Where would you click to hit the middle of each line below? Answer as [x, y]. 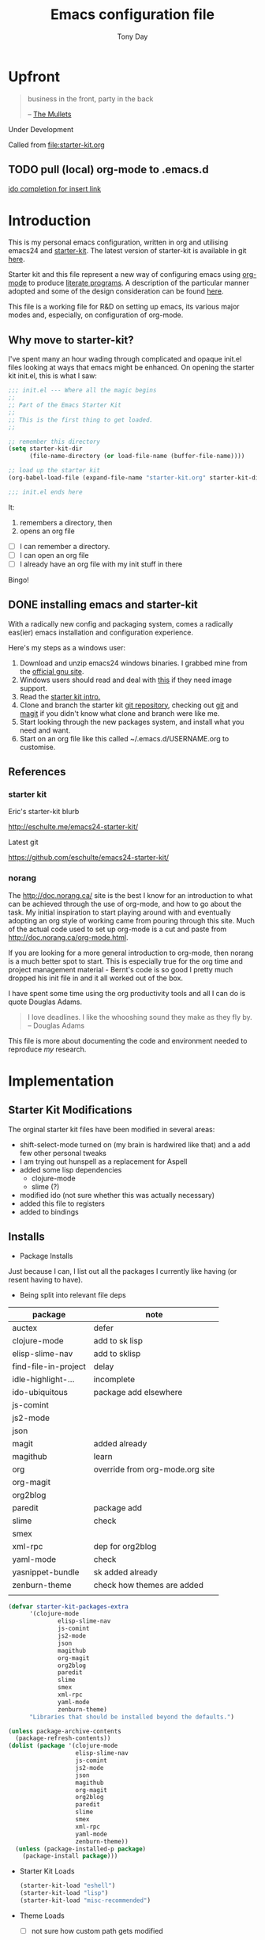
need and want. [45, 730]
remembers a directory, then [66, 522]
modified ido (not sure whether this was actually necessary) [117, 1195]
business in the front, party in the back [90, 99]
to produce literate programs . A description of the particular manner [139, 283]
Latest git [23, 842]
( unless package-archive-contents [65, 1731]
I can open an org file [54, 555]
